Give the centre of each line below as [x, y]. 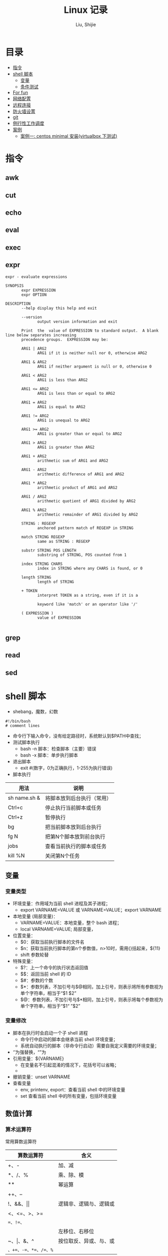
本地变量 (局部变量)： [35, 916]
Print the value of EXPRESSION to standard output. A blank [90, 331]
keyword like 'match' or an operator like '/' [88, 604]
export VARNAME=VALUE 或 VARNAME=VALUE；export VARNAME [91, 910]
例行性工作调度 [28, 123]
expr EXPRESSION [39, 290]
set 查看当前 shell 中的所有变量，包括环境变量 [68, 1096]
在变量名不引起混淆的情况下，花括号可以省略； [69, 1065]
